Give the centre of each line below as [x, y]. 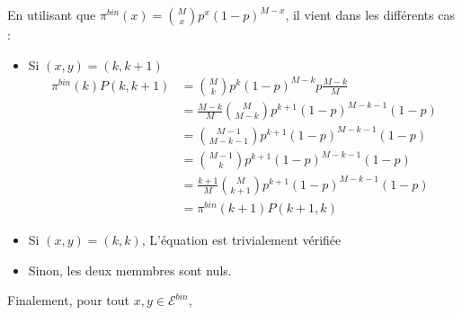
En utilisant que [52, 14]
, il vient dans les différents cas [370, 14]
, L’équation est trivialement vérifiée [241, 239]
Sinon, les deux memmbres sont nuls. [130, 270]
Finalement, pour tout [68, 300]
